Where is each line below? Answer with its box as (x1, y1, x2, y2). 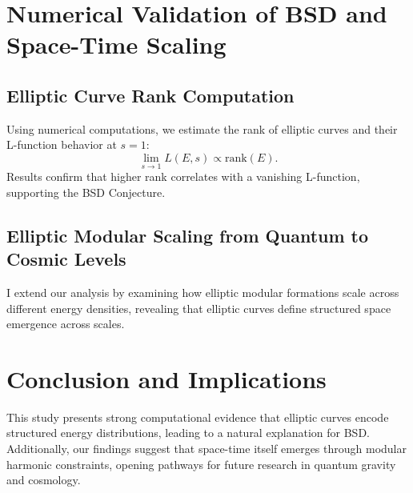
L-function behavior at (6, 136, 117, 153)
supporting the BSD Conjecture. (6, 183, 166, 200)
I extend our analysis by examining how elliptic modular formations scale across (6, 283, 399, 300)
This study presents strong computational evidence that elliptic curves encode (6, 408, 389, 425)
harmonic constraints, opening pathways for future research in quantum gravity (6, 455, 396, 472)
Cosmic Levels (6, 246, 126, 271)
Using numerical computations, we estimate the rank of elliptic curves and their (6, 120, 398, 137)
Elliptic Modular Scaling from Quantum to (6, 222, 369, 247)
